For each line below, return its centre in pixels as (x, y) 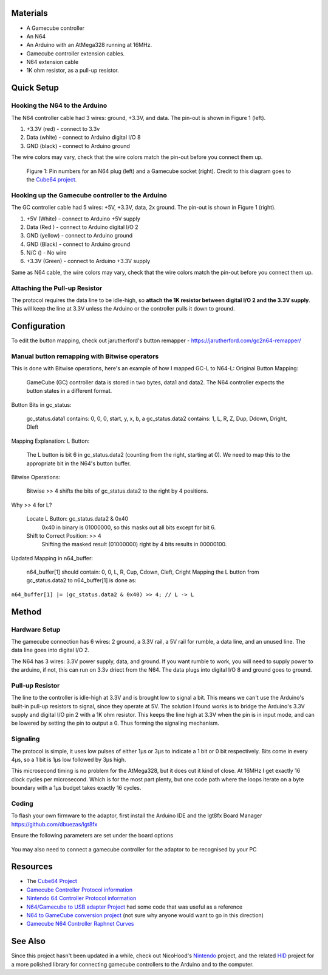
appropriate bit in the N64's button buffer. (79, 463)
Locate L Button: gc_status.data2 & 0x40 (77, 519)
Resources (32, 867)
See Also (28, 941)
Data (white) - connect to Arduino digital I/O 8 (84, 138)
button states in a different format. (69, 391)
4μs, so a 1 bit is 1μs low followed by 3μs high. (69, 760)
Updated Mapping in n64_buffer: (52, 558)
